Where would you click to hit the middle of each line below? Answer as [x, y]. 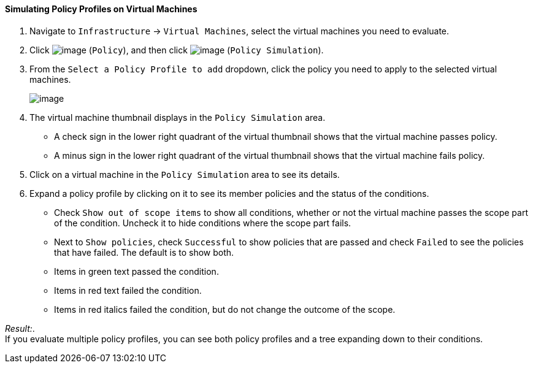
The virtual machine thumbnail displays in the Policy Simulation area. [178, 117]
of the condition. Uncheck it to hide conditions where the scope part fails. [203, 223]
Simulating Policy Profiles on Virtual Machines [101, 9]
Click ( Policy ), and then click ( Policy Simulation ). [177, 50]
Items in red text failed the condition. [128, 290]
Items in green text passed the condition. [136, 271]
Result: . [20, 328]
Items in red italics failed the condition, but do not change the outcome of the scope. [225, 309]
